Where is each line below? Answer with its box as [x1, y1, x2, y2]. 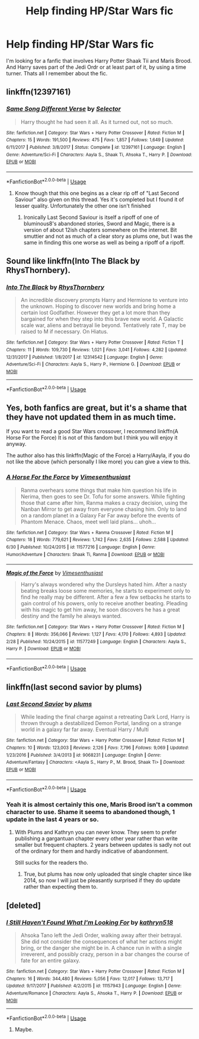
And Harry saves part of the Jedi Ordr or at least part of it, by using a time [6, 63, 187, 71]
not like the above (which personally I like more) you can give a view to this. [6, 458, 191, 465]
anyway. [6, 440, 27, 447]
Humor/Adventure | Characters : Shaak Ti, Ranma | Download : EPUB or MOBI [6, 551, 165, 557]
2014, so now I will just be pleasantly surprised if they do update [23, 877, 181, 884]
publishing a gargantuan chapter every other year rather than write [14, 835, 178, 842]
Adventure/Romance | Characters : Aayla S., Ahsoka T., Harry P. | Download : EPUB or [6, 990, 182, 996]
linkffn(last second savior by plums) [6, 682, 142, 692]
